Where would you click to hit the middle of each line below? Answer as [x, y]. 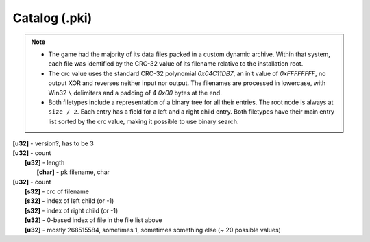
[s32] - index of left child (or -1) [70, 201]
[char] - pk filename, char [73, 172]
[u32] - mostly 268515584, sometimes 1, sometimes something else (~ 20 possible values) [153, 230]
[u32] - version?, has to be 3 [53, 143]
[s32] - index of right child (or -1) [72, 210]
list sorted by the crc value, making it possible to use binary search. [144, 121]
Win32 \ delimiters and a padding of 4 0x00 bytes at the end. [135, 93]
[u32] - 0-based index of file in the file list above [94, 220]
